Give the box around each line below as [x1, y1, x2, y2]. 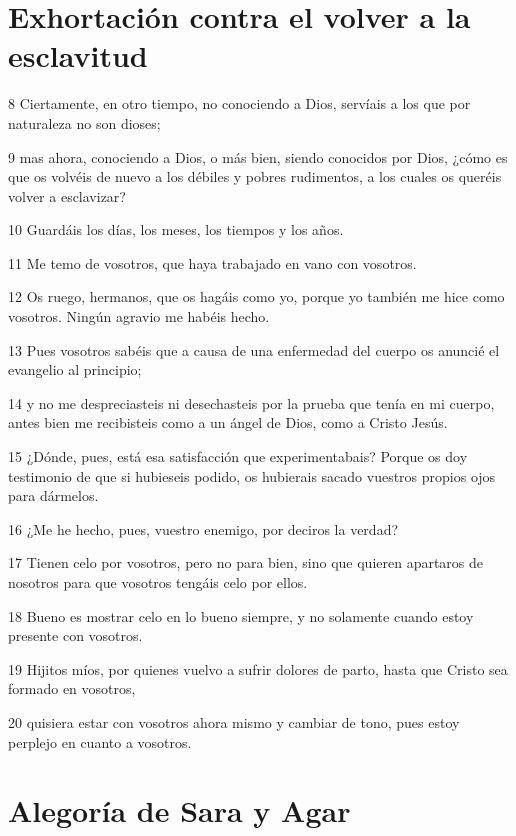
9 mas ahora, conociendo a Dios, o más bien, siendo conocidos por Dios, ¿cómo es [8, 146, 508, 167]
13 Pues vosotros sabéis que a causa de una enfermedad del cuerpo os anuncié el [8, 339, 500, 360]
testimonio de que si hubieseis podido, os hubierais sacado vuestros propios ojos [8, 465, 496, 486]
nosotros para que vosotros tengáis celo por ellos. [8, 572, 308, 592]
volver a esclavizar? [8, 185, 126, 206]
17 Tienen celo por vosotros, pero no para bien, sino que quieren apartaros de [8, 552, 484, 573]
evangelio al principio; [8, 359, 142, 380]
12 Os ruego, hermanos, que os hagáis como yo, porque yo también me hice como [8, 286, 505, 307]
